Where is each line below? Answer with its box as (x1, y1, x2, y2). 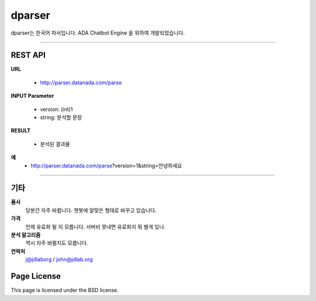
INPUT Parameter (11, 93, 54, 100)
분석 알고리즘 (11, 231, 41, 238)
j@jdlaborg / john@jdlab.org (25, 256, 93, 263)
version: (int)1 (40, 105, 73, 112)
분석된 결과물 (40, 141, 70, 148)
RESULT (11, 127, 31, 134)
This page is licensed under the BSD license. (11, 287, 119, 294)
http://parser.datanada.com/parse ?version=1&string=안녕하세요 (30, 162, 183, 169)
